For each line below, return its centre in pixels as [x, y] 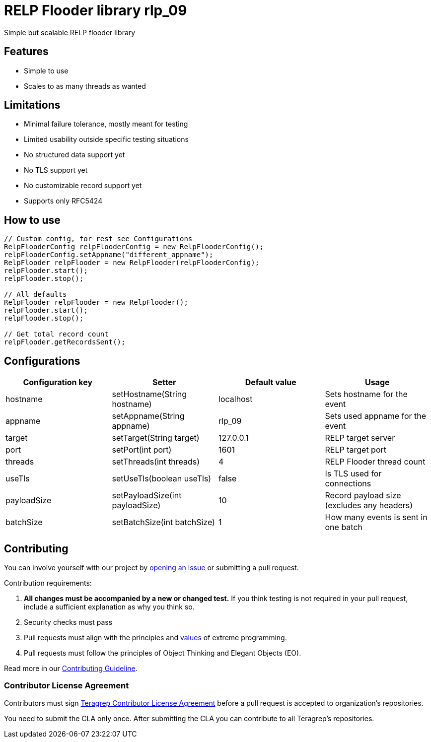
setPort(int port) [142, 450]
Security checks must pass [68, 622]
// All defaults [36, 295]
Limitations [32, 105]
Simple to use [46, 70]
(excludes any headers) [369, 506]
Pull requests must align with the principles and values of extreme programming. [155, 637]
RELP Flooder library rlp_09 [96, 10]
